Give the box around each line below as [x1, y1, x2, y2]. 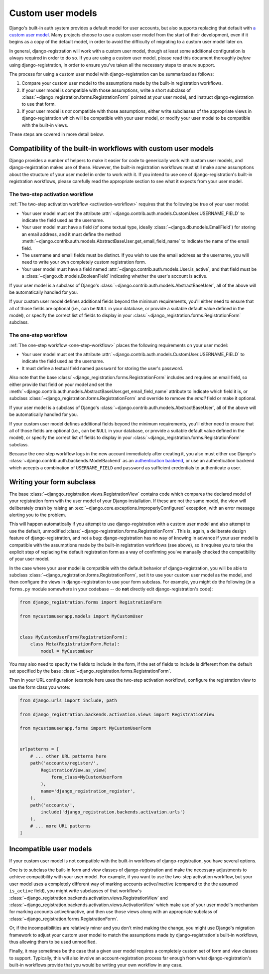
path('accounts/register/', [30, 761, 99, 766]
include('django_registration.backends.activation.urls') [40, 809, 185, 815]
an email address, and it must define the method [21, 231, 121, 237]
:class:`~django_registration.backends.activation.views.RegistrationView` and [9, 895, 168, 901]
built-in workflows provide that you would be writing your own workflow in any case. [9, 962, 183, 968]
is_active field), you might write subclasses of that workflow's [9, 888, 142, 894]
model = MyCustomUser [40, 648, 94, 654]
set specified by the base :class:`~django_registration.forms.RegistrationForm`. [9, 668, 172, 674]
